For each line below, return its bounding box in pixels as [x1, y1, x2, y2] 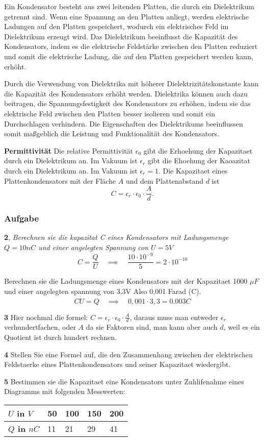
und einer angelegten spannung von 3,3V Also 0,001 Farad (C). [4, 285, 201, 296]
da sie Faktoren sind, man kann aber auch [86, 322, 218, 332]
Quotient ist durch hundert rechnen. [4, 331, 117, 342]
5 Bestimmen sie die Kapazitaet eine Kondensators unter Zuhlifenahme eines [4, 376, 244, 386]
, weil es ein [223, 322, 260, 332]
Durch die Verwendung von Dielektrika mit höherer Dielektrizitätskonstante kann [4, 78, 259, 89]
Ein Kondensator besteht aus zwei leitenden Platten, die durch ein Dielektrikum [4, 1, 254, 11]
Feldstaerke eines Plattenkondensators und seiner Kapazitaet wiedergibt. [4, 359, 231, 370]
